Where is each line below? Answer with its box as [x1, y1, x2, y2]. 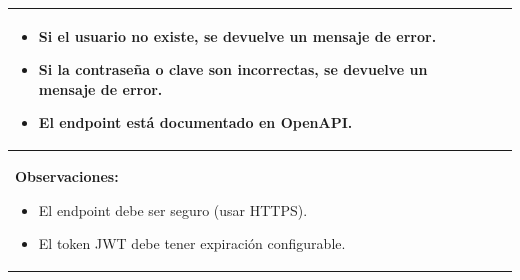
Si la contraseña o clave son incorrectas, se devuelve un [38, 59, 428, 80]
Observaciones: [15, 166, 119, 187]
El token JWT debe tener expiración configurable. [38, 233, 346, 254]
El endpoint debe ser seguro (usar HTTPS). [38, 199, 308, 220]
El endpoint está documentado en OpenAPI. [38, 112, 353, 133]
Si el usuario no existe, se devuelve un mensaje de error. [38, 25, 437, 46]
